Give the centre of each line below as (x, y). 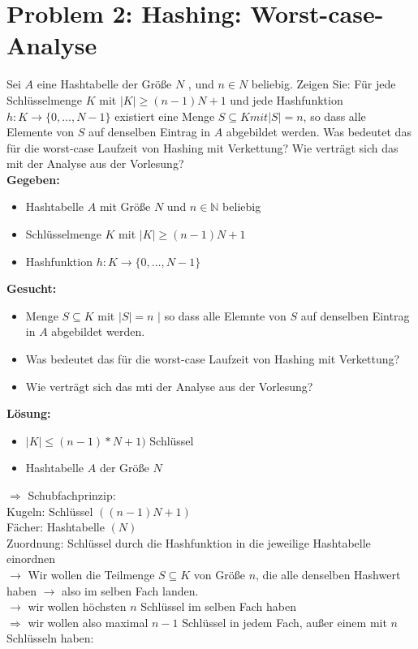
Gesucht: (32, 288)
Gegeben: (33, 179)
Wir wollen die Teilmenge (91, 574)
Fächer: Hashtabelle (56, 527)
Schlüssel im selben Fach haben (218, 606)
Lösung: (29, 413)
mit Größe (125, 206)
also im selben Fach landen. (130, 590)
